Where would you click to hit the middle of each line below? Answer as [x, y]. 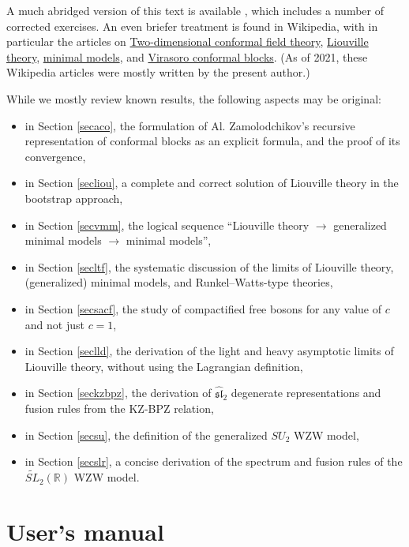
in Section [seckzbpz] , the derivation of [118, 393]
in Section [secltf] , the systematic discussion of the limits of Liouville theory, [209, 266]
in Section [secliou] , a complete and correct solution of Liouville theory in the [212, 183]
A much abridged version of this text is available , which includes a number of [195, 10]
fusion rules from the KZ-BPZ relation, [119, 408]
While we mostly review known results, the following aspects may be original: [194, 98]
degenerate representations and [306, 393]
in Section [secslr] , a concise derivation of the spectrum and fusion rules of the [214, 461]
